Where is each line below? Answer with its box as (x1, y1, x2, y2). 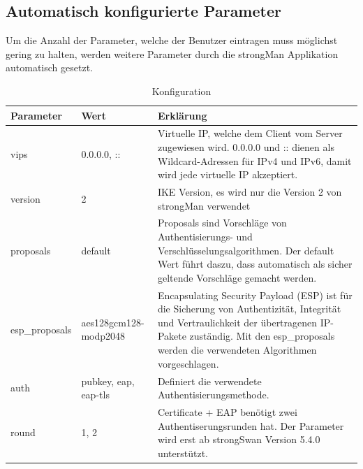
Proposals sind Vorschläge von (157, 215, 287, 230)
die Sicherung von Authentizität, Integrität (157, 301, 341, 316)
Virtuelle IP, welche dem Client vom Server (157, 126, 343, 140)
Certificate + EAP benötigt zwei (157, 404, 297, 419)
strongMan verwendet (157, 198, 251, 212)
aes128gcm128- (81, 315, 145, 329)
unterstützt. (157, 445, 208, 460)
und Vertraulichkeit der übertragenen (157, 315, 318, 329)
